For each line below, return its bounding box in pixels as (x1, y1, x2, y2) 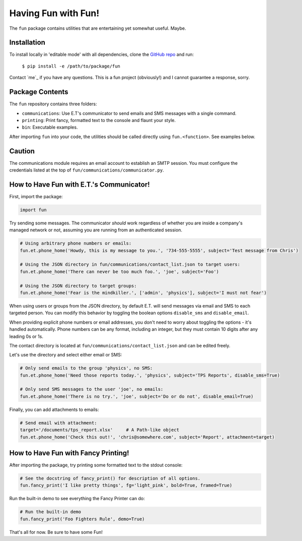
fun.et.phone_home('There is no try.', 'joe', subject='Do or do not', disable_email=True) (20, 393, 254, 399)
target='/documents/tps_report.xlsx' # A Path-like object (20, 427, 180, 433)
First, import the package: (9, 193, 63, 199)
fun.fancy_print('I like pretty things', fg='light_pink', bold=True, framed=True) (20, 483, 233, 489)
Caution (9, 147, 35, 155)
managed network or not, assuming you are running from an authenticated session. (9, 227, 182, 233)
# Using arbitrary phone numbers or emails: (20, 241, 132, 247)
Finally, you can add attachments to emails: (9, 406, 99, 412)
